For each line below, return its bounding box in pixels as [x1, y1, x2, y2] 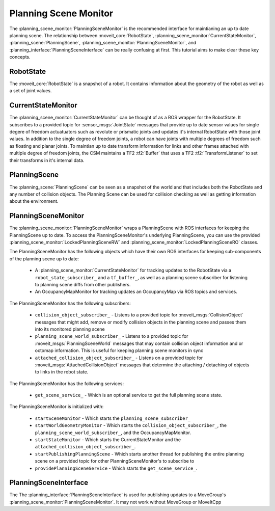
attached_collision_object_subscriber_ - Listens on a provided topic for [35, 355, 203, 361]
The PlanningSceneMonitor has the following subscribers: [9, 300, 131, 306]
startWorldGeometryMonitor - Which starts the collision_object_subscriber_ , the [35, 422, 227, 428]
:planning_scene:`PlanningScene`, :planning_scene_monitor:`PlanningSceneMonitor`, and [9, 40, 197, 46]
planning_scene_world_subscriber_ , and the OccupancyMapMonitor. [35, 429, 191, 436]
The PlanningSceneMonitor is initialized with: [9, 404, 104, 410]
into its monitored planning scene [35, 326, 105, 332]
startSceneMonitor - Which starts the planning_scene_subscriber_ [35, 415, 191, 421]
